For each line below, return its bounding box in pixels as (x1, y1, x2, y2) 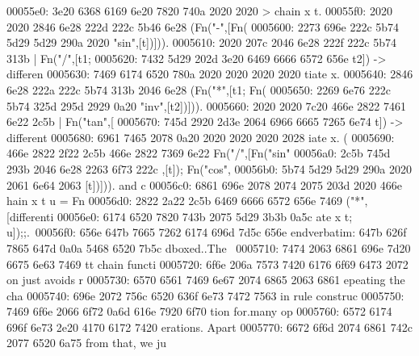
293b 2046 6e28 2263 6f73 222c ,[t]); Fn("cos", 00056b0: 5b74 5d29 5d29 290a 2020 (6, 160, 412, 177)
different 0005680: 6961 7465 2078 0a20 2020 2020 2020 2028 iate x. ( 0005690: (6, 128, 395, 145)
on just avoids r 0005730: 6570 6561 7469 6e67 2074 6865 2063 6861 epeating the (6, 271, 405, 288)
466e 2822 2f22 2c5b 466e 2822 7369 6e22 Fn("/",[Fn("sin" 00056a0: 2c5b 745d (6, 144, 391, 161)
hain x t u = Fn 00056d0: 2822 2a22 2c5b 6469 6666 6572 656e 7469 (6, 192, 342, 209)
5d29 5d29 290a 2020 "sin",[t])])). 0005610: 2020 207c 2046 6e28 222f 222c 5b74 (6, 34, 397, 51)
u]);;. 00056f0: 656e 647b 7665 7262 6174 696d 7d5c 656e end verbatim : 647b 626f (6, 224, 407, 241)
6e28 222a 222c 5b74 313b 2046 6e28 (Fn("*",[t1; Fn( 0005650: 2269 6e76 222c (6, 81, 391, 98)
